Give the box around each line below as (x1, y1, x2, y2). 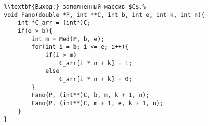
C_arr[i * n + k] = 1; (59, 59, 132, 67)
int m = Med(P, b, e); (31, 35, 104, 42)
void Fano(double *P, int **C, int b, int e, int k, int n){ (4, 11, 205, 18)
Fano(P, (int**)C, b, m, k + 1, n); (31, 92, 149, 99)
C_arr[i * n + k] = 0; (59, 75, 132, 83)
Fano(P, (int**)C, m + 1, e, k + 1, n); (31, 99, 163, 107)
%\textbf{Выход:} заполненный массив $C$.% (4, 3, 146, 10)
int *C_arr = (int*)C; (17, 19, 90, 27)
